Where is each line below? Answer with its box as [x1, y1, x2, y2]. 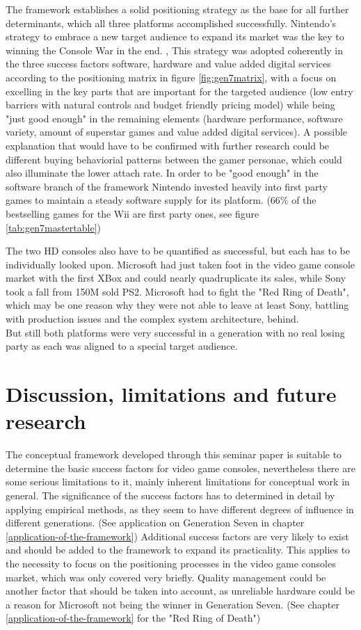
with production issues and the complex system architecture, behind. [6, 312, 299, 326]
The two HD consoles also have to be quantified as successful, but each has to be [6, 243, 351, 258]
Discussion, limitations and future [6, 380, 337, 408]
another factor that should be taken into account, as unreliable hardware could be [6, 583, 355, 598]
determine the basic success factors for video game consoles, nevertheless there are [6, 460, 355, 475]
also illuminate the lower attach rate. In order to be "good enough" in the [6, 165, 319, 180]
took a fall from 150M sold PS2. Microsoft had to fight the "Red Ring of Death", [6, 284, 349, 298]
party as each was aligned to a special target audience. [6, 339, 238, 353]
